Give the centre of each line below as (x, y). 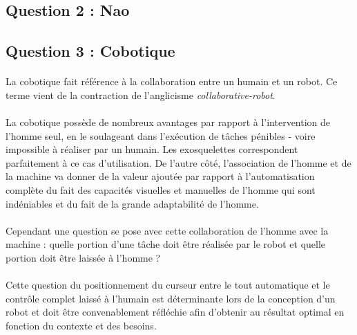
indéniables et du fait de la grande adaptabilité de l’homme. (132, 203)
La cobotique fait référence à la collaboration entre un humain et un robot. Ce (172, 81)
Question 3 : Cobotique (90, 51)
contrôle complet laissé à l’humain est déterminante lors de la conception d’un (171, 298)
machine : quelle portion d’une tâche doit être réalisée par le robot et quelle (166, 244)
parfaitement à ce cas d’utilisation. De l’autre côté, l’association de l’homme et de (178, 162)
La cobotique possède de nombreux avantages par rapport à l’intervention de (168, 121)
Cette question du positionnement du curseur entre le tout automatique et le (168, 285)
